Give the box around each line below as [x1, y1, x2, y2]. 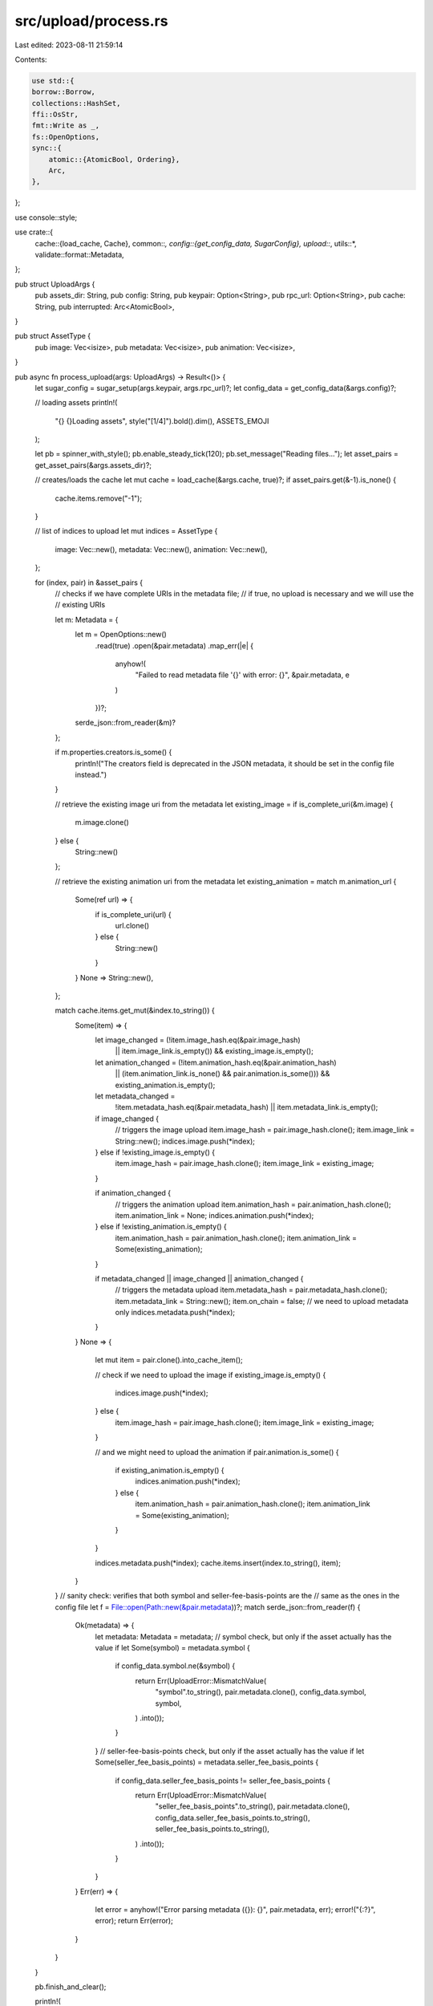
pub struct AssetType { [14, 331, 91, 341]
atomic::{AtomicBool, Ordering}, [48, 155, 180, 164]
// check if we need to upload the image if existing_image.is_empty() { [95, 1370, 326, 1379]
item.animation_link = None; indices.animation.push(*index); [115, 1210, 314, 1220]
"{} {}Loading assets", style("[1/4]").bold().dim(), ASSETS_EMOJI [55, 416, 269, 425]
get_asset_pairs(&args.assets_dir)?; [34, 460, 152, 469]
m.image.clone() [75, 818, 130, 827]
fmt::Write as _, [31, 121, 100, 130]
